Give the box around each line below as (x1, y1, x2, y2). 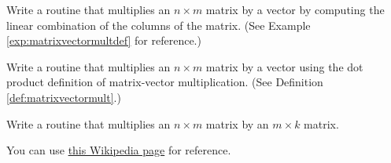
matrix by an (205, 115, 269, 132)
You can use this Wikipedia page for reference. (6, 142, 231, 158)
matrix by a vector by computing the (205, 2, 385, 17)
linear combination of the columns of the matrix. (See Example (6, 16, 311, 33)
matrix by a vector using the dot (205, 58, 363, 74)
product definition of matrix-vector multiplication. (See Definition (6, 74, 323, 90)
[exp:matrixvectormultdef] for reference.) (6, 32, 201, 49)
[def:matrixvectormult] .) (6, 89, 121, 105)
